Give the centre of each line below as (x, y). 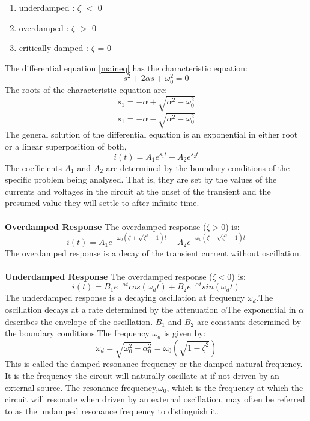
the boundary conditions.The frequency (77, 333)
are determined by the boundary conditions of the (198, 167)
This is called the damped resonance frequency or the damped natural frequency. (154, 364)
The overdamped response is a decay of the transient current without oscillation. (153, 253)
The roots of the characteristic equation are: (86, 89)
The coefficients (33, 167)
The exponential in (261, 310)
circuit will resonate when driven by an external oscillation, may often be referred (155, 399)
